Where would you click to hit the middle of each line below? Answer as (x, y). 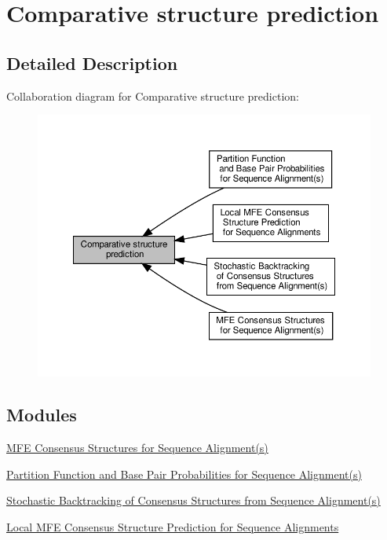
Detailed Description (92, 62)
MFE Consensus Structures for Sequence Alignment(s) (137, 448)
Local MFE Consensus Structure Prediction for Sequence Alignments (173, 526)
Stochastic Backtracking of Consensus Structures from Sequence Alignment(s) (193, 500)
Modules (42, 415)
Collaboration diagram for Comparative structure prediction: (153, 96)
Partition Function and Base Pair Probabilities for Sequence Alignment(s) (184, 474)
